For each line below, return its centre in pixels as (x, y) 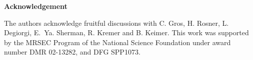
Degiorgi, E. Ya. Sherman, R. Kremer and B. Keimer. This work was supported (126, 32)
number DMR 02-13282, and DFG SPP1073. (72, 52)
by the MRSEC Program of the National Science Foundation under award (117, 42)
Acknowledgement (36, 6)
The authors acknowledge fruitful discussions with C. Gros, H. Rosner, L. (116, 23)
